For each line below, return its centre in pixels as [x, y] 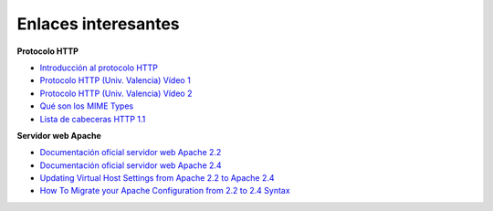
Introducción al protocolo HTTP [99, 68]
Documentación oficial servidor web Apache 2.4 [131, 165]
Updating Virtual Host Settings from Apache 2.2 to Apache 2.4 [157, 178]
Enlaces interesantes [98, 24]
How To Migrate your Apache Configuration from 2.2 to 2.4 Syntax [165, 191]
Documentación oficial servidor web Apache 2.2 [131, 153]
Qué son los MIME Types [87, 106]
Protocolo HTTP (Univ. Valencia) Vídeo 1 [115, 80]
